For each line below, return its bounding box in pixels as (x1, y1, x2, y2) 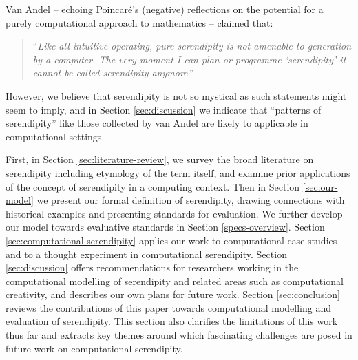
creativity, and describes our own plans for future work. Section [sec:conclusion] (6, 287, 340, 301)
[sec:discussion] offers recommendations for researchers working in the (6, 260, 299, 275)
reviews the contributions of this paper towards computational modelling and (6, 300, 332, 315)
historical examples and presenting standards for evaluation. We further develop (6, 206, 343, 220)
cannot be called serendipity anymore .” (32, 65, 194, 80)
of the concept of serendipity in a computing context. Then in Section (6, 179, 300, 193)
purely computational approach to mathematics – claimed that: (6, 15, 273, 30)
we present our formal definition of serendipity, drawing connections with (36, 193, 345, 207)
